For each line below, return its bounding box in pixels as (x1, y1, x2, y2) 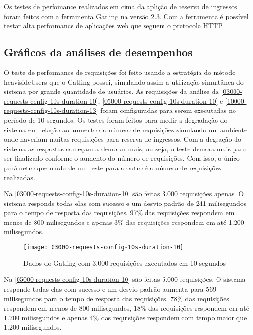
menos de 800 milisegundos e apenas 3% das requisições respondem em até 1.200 (4, 217, 244, 227)
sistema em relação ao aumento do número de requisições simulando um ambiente (4, 124, 248, 134)
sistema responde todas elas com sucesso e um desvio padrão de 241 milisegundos (4, 198, 247, 208)
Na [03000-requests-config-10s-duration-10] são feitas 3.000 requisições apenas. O (4, 188, 244, 199)
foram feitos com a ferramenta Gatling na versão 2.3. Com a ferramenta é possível (4, 11, 249, 21)
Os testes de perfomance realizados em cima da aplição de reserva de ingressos (4, 1, 237, 11)
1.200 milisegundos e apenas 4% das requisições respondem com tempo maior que (4, 312, 247, 322)
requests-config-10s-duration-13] (4, 105, 98, 115)
